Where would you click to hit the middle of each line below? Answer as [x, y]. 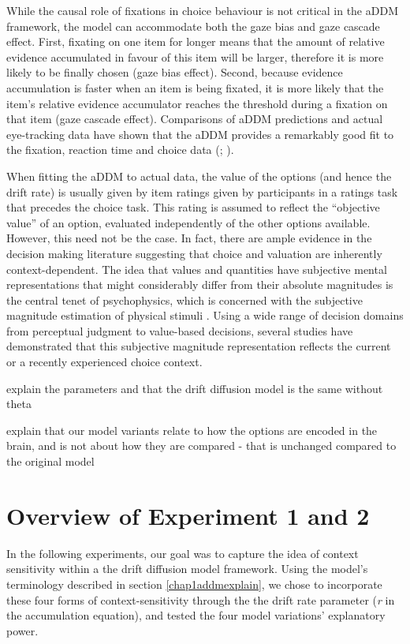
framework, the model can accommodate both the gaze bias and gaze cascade [193, 26]
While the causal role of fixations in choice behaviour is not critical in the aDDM [202, 10]
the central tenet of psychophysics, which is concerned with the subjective [184, 300]
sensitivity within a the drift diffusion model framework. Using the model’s [187, 569]
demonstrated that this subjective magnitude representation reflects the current [199, 346]
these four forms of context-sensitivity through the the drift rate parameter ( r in [201, 599]
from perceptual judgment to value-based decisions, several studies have [180, 330]
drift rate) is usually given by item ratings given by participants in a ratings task [202, 191]
